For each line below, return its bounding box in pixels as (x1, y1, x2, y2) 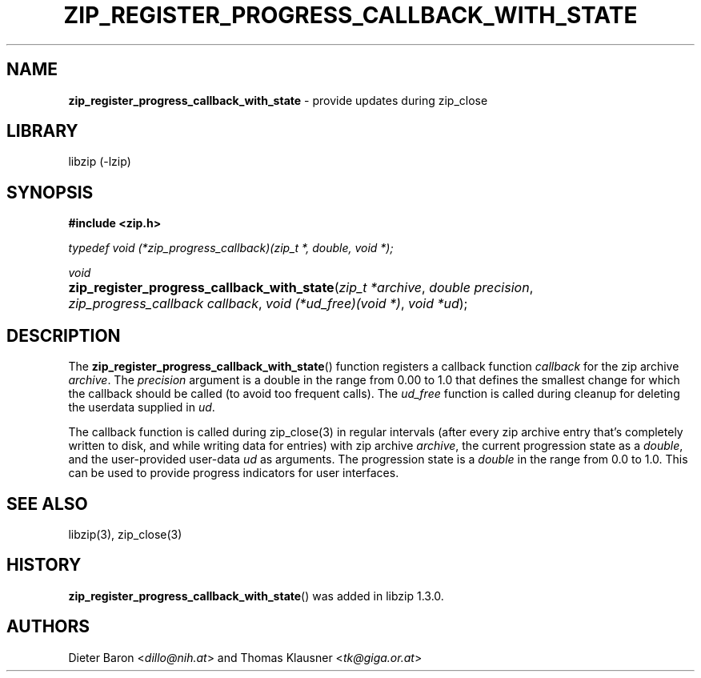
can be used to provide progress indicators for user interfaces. (68, 466, 399, 480)
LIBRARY (6, 121, 78, 142)
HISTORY (6, 555, 82, 576)
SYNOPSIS (6, 182, 94, 203)
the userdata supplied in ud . (68, 400, 215, 415)
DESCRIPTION (6, 325, 121, 346)
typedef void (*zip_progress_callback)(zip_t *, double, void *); (68, 241, 394, 255)
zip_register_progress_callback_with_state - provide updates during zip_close (68, 93, 488, 107)
